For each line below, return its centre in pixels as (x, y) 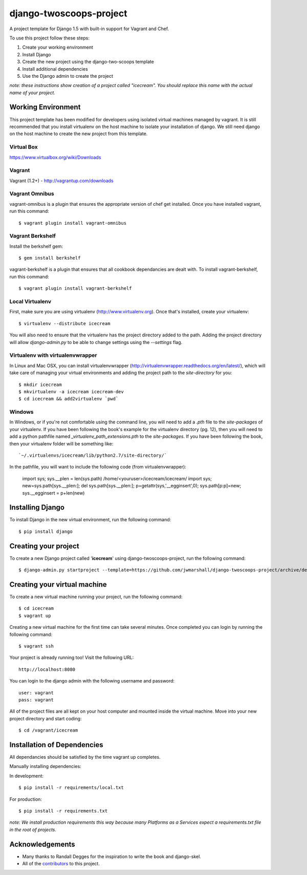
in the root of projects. (33, 829)
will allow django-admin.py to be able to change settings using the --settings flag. (96, 342)
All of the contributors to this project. (61, 864)
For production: (26, 799)
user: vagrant (36, 693)
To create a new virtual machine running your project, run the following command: (96, 597)
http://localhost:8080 (47, 669)
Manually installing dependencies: (45, 766)
